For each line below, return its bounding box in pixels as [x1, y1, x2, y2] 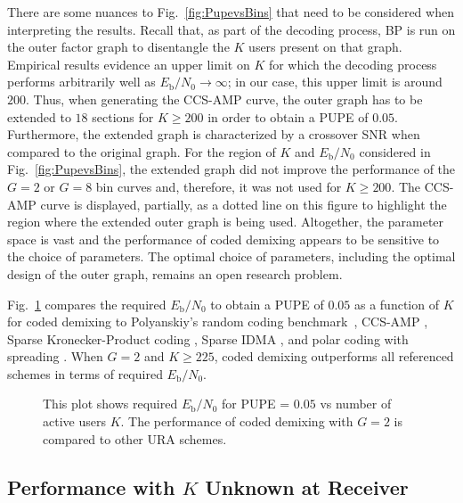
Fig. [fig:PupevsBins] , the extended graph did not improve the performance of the [7, 160, 456, 178]
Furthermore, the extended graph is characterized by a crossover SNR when [7, 125, 420, 144]
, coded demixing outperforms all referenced [214, 347, 454, 366]
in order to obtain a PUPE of [207, 107, 369, 126]
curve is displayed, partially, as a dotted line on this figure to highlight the [40, 194, 447, 213]
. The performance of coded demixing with [120, 412, 353, 431]
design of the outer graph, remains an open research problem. [7, 264, 343, 283]
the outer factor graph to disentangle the [7, 37, 230, 56]
